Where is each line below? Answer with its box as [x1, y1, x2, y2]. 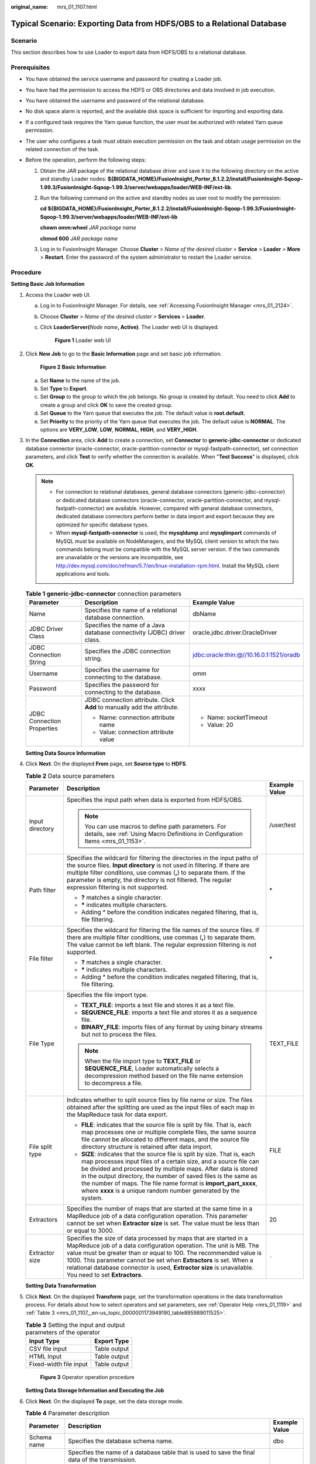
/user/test [269, 821, 296, 829]
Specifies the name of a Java [84, 621, 165, 629]
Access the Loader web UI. [25, 291, 91, 298]
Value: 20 [207, 720, 233, 728]
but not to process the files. [81, 1031, 157, 1039]
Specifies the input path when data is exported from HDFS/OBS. [66, 796, 243, 804]
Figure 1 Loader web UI [54, 337, 111, 344]
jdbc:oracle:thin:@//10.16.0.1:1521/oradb [192, 651, 301, 659]
